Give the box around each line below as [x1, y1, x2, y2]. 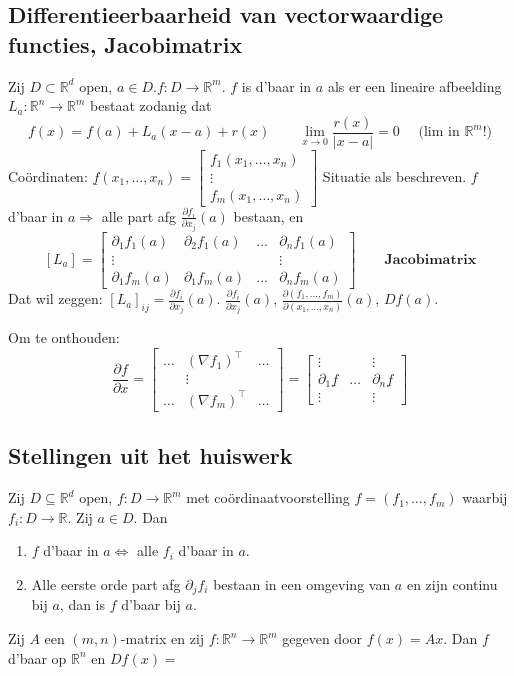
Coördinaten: [8, 165, 88, 186]
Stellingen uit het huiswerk [8, 440, 293, 471]
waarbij [462, 487, 508, 508]
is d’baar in [241, 75, 312, 96]
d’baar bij [121, 594, 181, 615]
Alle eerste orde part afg [31, 573, 181, 594]
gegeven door [282, 628, 363, 649]
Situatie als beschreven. [322, 165, 467, 186]
